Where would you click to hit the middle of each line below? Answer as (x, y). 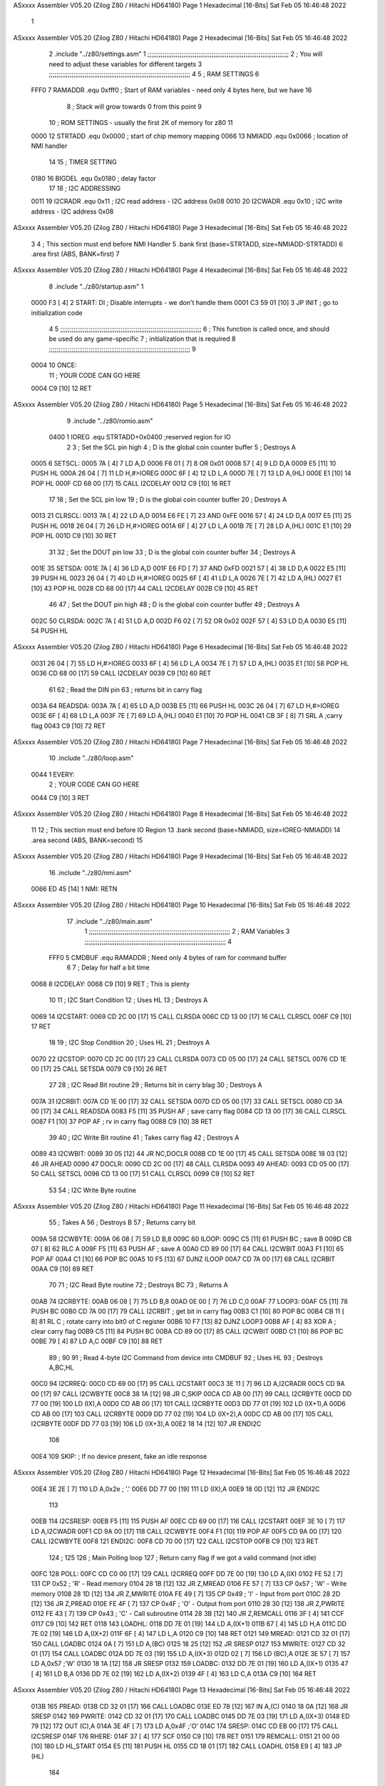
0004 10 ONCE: (54, 365)
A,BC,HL (61, 1367)
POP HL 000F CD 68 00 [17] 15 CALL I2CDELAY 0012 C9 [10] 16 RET (131, 483)
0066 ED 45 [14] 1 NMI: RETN (74, 889)
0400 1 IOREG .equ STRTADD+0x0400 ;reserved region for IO (140, 437)
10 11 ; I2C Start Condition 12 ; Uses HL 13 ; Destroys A (128, 1000)
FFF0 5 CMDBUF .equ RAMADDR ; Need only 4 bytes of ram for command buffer (168, 957)
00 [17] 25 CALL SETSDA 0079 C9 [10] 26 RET (99, 1069)
